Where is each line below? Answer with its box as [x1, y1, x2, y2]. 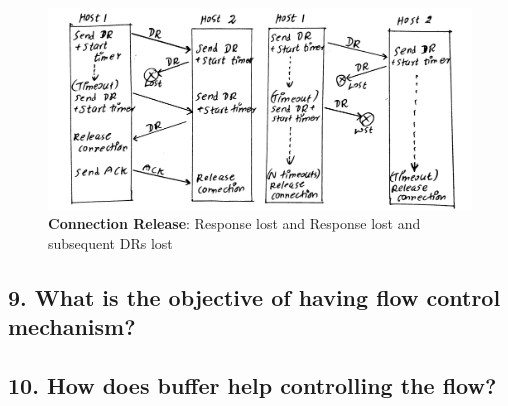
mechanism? [8, 311, 136, 342]
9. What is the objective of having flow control [8, 281, 501, 312]
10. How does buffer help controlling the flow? [8, 369, 497, 400]
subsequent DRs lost [48, 232, 173, 253]
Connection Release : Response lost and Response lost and [48, 213, 421, 234]
